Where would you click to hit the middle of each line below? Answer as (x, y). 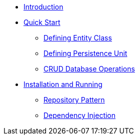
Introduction (43, 7)
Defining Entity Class (78, 38)
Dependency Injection (80, 115)
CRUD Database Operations (89, 69)
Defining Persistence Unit (85, 53)
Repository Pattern (74, 100)
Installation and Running (63, 84)
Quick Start (42, 22)
